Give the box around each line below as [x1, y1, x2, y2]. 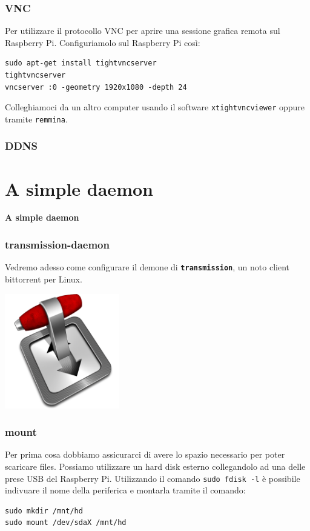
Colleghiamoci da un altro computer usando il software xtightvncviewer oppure [5, 101, 305, 113]
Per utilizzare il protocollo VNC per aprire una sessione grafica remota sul [5, 24, 280, 37]
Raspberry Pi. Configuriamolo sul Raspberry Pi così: [5, 36, 200, 48]
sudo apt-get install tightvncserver [5, 59, 157, 68]
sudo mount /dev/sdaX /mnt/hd [5, 518, 127, 527]
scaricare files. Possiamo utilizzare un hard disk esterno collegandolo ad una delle [5, 459, 306, 472]
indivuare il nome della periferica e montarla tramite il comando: [5, 484, 246, 496]
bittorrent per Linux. [5, 272, 82, 285]
